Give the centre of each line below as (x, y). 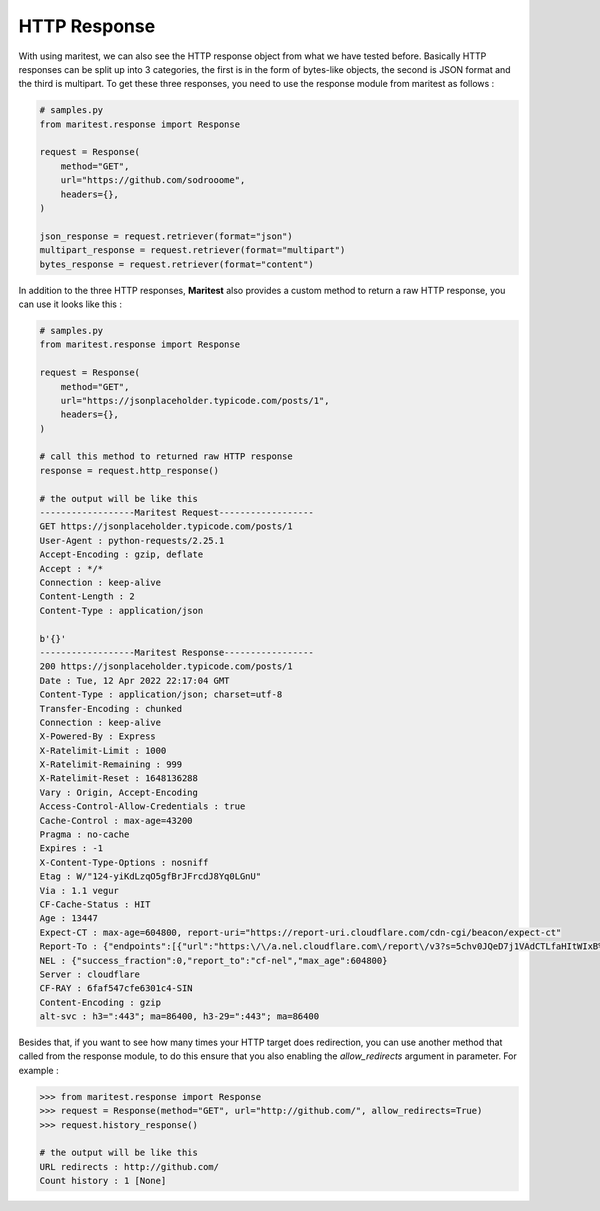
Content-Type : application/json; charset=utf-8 (161, 694)
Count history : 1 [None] (103, 1181)
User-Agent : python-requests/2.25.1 (132, 540)
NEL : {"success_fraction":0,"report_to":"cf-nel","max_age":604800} (213, 960)
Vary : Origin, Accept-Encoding (119, 792)
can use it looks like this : (70, 304)
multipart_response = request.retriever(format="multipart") (192, 250)
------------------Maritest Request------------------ (176, 513)
